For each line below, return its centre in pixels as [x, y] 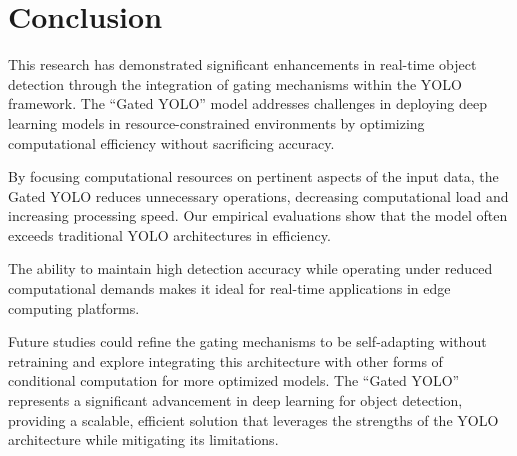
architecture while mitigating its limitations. [143, 439]
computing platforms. [74, 307]
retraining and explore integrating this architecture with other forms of [225, 360]
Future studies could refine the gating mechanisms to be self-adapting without [247, 341]
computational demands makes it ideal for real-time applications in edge [229, 288]
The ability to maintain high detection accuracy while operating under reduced [250, 268]
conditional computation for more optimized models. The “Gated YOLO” [234, 380]
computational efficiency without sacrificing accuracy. [171, 142]
